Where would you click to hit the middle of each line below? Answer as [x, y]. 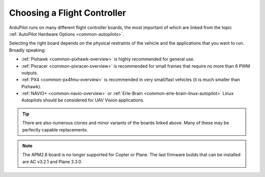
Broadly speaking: [27, 50]
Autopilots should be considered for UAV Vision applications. [83, 100]
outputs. [30, 73]
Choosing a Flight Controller [67, 13]
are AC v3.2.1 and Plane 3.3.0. [53, 161]
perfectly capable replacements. [55, 129]
